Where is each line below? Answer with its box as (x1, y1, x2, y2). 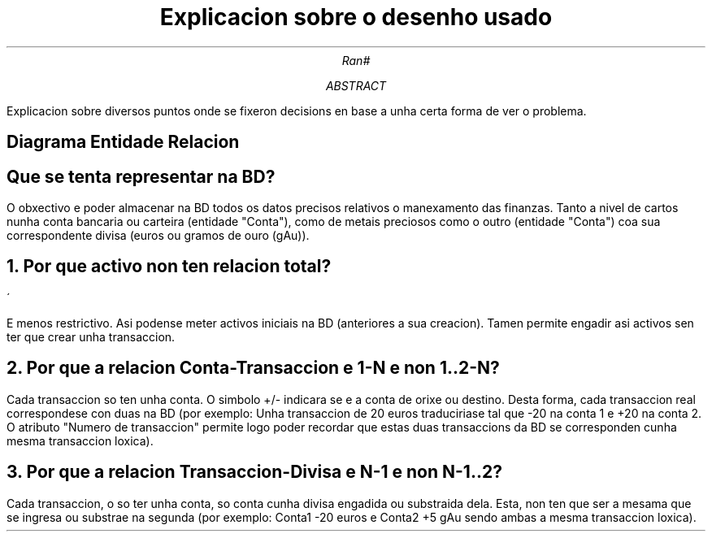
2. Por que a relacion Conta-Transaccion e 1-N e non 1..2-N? (7, 358, 500, 379)
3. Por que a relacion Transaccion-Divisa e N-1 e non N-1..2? (7, 462, 502, 483)
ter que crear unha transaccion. (7, 329, 176, 344)
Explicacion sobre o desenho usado (159, 3, 553, 31)
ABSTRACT (325, 78, 387, 93)
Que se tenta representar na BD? (7, 166, 276, 187)
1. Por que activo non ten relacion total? (7, 256, 332, 277)
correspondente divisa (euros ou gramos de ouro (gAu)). (7, 228, 310, 243)
